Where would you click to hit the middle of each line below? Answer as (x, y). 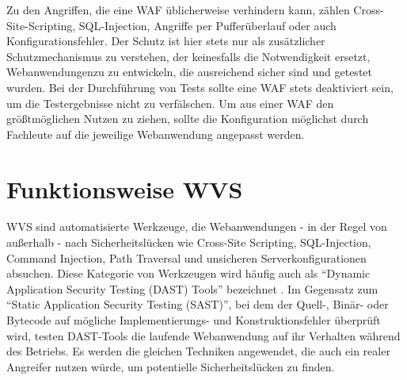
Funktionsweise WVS (125, 188)
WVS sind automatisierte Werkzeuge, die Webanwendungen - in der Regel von (197, 226)
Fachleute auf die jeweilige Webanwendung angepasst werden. (156, 134)
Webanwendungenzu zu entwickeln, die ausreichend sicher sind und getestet (189, 72)
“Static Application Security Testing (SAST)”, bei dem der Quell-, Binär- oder (198, 304)
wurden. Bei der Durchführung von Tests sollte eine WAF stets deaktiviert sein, (200, 87)
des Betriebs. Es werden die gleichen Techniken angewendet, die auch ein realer (198, 351)
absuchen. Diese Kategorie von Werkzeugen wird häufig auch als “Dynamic (188, 273)
